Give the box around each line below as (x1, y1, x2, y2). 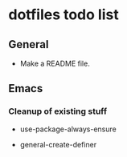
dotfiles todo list (8, 6, 119, 24)
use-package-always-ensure (19, 124, 117, 134)
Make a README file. (19, 58, 90, 68)
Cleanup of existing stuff (8, 106, 107, 117)
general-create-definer (19, 139, 97, 149)
